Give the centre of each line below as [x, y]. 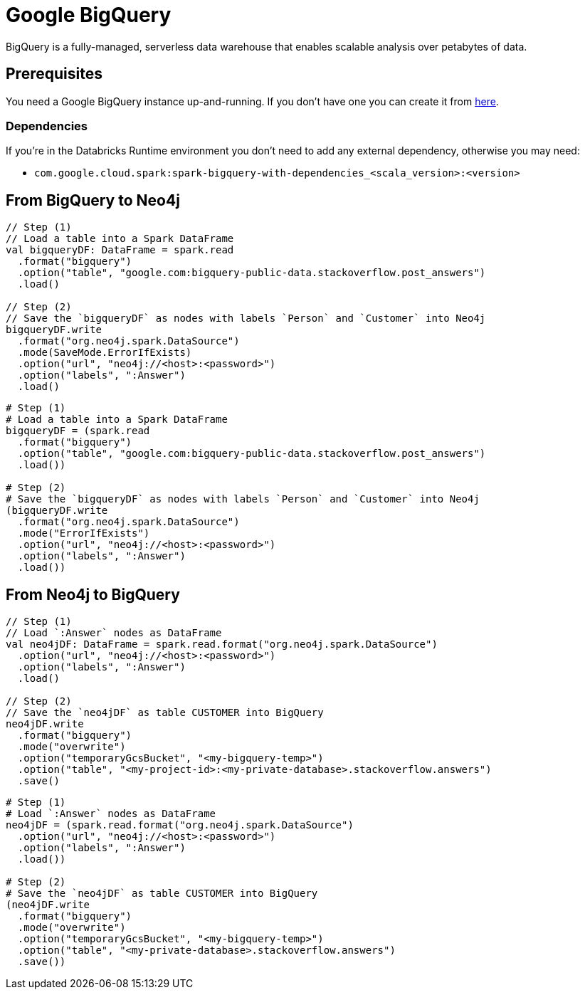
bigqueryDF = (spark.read [78, 431]
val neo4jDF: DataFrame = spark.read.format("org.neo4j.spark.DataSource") [222, 644]
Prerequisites [54, 74]
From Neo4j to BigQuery [93, 594]
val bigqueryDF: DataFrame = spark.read [120, 250]
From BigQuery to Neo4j [93, 200]
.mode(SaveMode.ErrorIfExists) [105, 353]
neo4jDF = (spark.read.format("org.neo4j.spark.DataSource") [180, 825]
